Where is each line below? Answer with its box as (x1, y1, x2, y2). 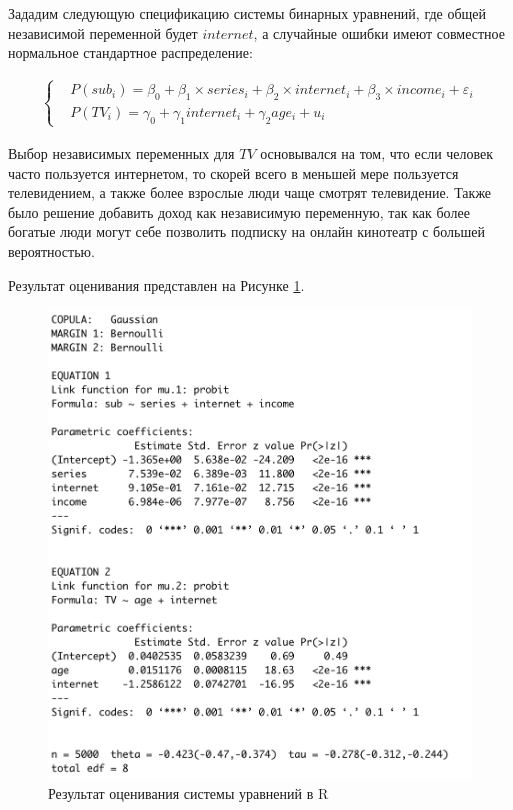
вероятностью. (8, 240, 95, 261)
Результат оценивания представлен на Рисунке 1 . (8, 274, 305, 295)
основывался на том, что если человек (260, 142, 494, 163)
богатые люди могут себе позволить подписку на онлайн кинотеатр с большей (8, 221, 485, 242)
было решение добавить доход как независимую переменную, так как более (8, 201, 470, 222)
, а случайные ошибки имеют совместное (253, 22, 505, 43)
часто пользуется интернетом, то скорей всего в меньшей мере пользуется (8, 162, 459, 183)
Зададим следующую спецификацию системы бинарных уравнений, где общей (8, 3, 487, 23)
